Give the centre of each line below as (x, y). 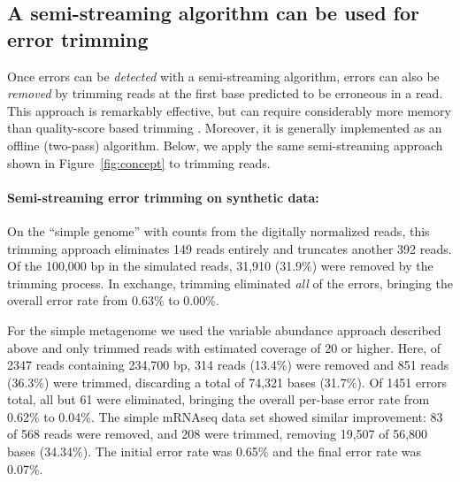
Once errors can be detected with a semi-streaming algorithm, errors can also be (223, 76)
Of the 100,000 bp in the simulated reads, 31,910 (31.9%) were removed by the (220, 266)
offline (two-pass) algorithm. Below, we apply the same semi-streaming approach (225, 145)
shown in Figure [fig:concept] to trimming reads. (139, 162)
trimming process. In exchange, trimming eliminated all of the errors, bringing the (230, 283)
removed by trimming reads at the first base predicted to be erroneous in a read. (225, 93)
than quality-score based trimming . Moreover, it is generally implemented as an (225, 128)
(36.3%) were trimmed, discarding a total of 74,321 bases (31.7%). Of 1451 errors (227, 382)
